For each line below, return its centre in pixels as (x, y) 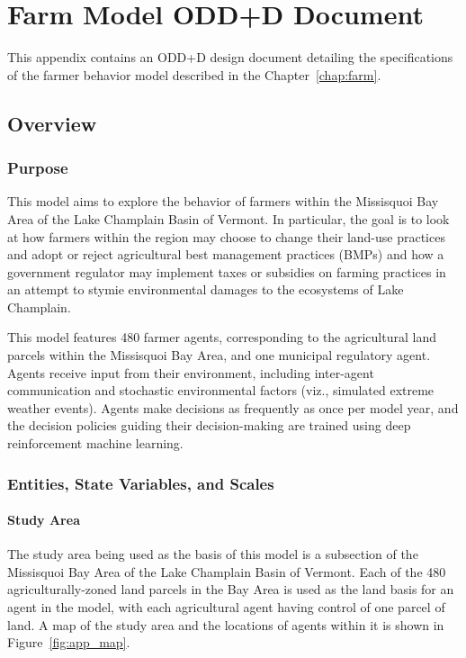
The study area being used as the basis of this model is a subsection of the (213, 554)
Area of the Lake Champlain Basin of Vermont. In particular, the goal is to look (229, 218)
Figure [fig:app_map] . (69, 642)
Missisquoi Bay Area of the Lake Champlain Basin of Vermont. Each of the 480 (227, 571)
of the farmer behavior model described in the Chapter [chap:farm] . (194, 74)
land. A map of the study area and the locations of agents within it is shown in (226, 624)
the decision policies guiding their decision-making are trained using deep (209, 425)
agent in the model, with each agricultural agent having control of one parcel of (226, 607)
